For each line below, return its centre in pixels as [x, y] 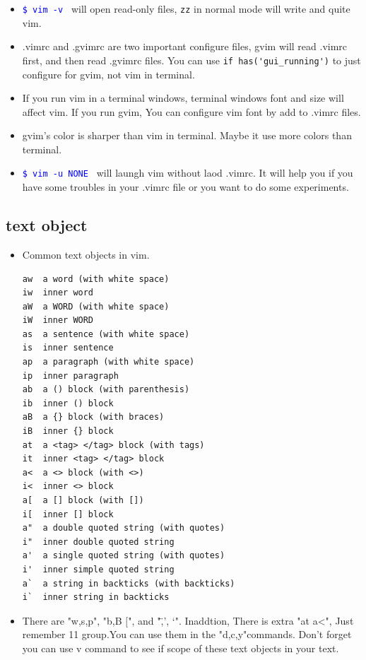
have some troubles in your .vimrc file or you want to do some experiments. [185, 187]
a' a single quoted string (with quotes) [124, 556]
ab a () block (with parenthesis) [106, 390]
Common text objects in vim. [86, 254]
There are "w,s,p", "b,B [72, 620]
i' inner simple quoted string [98, 569]
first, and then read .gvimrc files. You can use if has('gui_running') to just [191, 60]
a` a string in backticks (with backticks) [129, 583]
